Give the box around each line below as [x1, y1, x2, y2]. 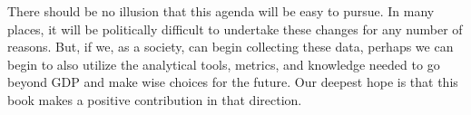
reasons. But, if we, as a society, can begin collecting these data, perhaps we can [7, 37, 454, 56]
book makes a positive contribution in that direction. [7, 90, 302, 109]
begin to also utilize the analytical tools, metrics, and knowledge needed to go [7, 54, 440, 73]
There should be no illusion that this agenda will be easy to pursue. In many [7, 2, 435, 20]
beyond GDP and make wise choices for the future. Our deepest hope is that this [7, 72, 458, 91]
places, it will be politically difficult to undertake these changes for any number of [7, 19, 463, 38]
